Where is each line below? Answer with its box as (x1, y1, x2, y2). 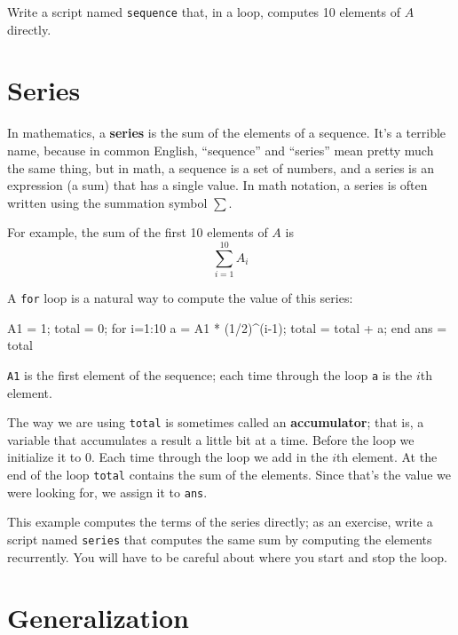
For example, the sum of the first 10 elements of (7, 223, 268, 242)
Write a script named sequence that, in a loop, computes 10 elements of (7, 3, 400, 20)
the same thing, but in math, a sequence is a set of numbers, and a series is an (7, 158, 434, 177)
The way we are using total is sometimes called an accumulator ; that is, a (7, 413, 424, 432)
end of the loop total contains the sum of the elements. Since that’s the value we (7, 465, 451, 483)
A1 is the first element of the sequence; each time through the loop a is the (7, 365, 413, 384)
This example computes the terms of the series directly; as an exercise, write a (7, 512, 433, 531)
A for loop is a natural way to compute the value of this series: (7, 289, 353, 307)
